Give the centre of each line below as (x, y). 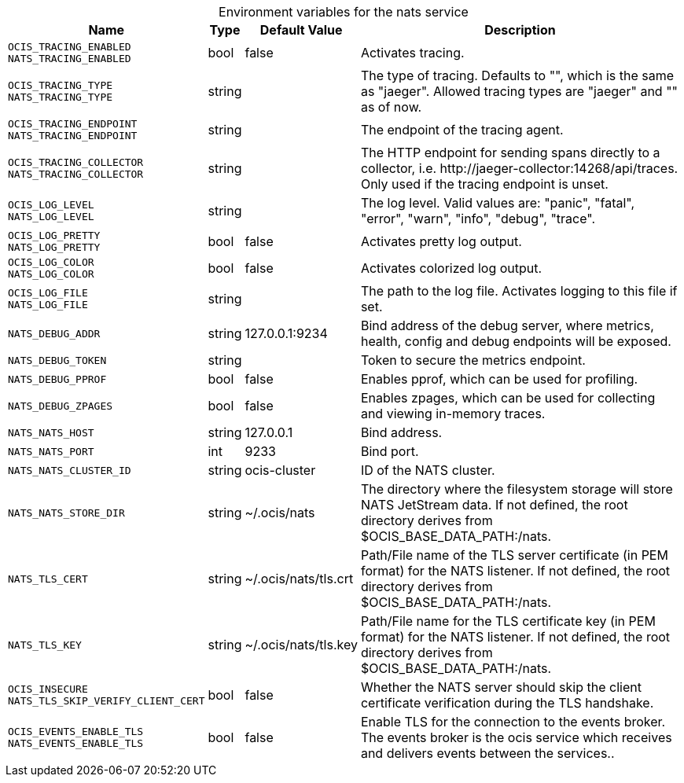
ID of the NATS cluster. (428, 470)
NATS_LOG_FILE (48, 305)
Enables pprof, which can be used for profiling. (499, 379)
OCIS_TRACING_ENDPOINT (73, 124)
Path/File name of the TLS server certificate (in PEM (514, 555)
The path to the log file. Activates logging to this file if (519, 291)
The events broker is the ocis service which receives (516, 737)
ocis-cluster (280, 470)
